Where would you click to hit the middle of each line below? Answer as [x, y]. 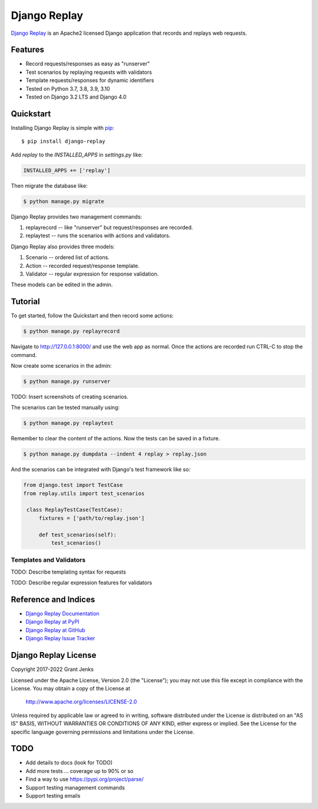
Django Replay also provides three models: [63, 246]
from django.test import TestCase [73, 485]
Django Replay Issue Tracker [60, 638]
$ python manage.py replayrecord [72, 331]
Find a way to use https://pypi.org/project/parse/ [85, 779]
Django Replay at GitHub [55, 630]
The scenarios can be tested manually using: [65, 408]
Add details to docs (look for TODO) [69, 763]
